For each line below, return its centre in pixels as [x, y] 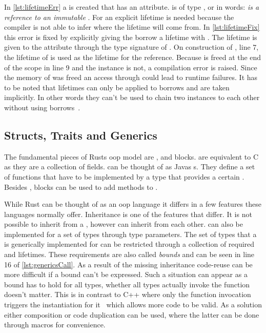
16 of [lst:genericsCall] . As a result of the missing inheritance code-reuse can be [128, 264]
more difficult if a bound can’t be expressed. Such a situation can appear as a [126, 274]
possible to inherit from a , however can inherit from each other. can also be [124, 224]
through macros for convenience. [55, 325]
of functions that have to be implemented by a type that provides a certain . [124, 176]
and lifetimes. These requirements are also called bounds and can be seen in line [129, 254]
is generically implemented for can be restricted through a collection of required [129, 244]
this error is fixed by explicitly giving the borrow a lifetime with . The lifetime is [131, 37]
